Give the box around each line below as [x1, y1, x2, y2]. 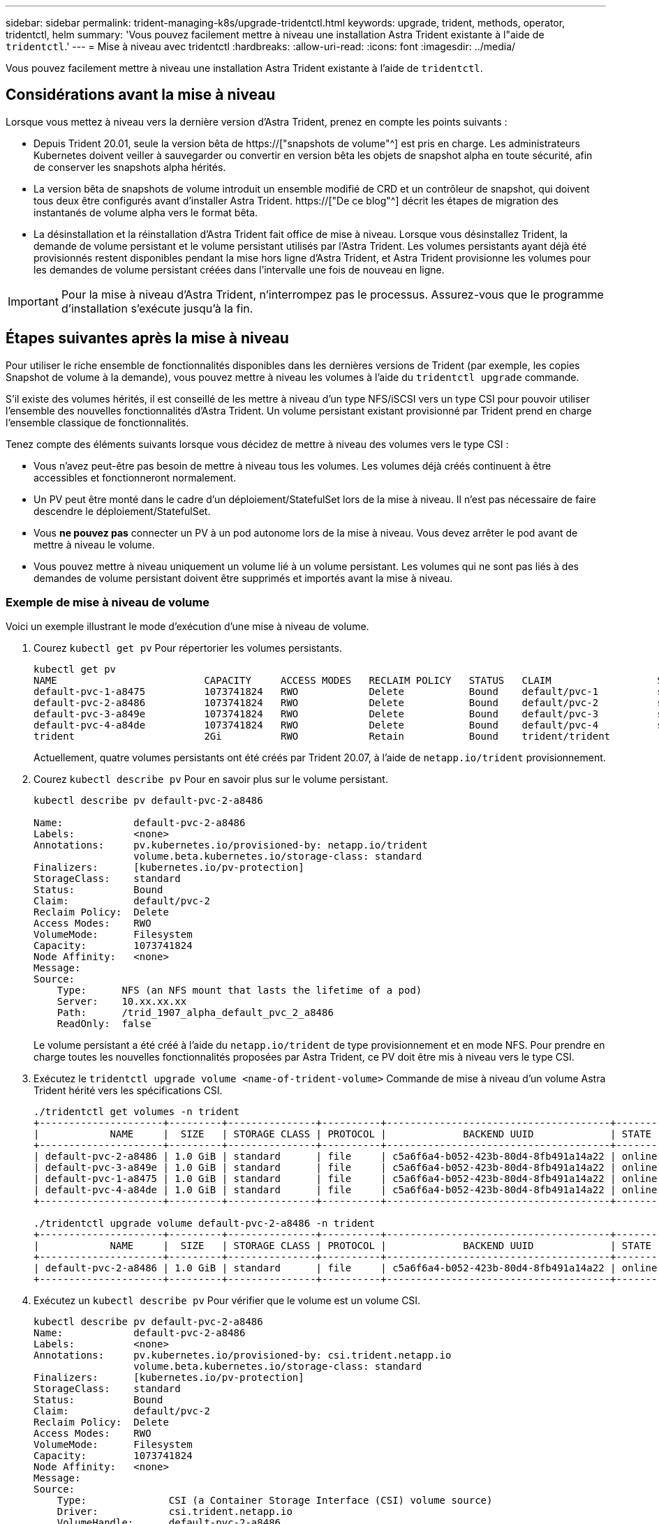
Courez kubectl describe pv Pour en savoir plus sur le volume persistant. [34, 773, 388, 786]
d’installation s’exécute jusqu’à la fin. [61, 301, 253, 315]
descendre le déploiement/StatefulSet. [34, 505, 211, 517]
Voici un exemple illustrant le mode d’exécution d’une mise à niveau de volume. [6, 620, 369, 633]
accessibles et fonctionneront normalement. [34, 471, 237, 484]
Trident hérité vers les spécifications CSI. [34, 1084, 223, 1097]
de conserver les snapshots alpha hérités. [34, 160, 226, 173]
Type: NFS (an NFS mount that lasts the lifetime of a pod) [57, 985, 422, 996]
